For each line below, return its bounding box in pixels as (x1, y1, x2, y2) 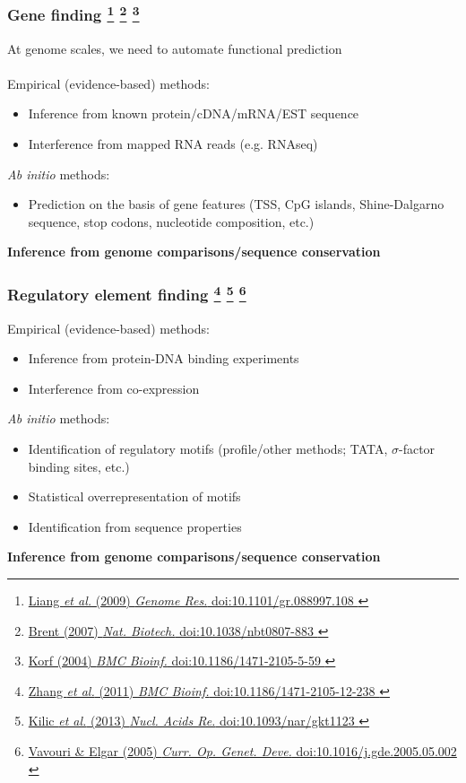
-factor (398, 439, 436, 458)
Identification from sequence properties (28, 517, 242, 535)
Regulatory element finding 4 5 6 (7, 281, 246, 306)
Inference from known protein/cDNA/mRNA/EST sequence (28, 104, 359, 123)
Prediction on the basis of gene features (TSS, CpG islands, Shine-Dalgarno (28, 195, 444, 213)
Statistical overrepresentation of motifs (28, 487, 241, 506)
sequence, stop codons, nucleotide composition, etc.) (28, 212, 315, 231)
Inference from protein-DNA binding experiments (28, 349, 299, 368)
